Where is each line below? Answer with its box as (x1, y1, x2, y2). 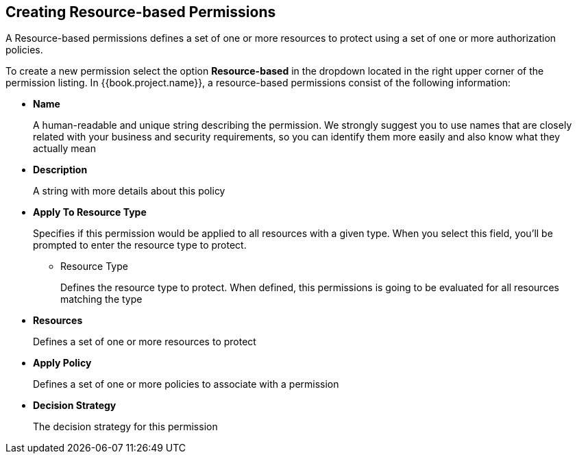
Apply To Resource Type (33, 206, 147, 219)
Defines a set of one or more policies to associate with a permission (33, 378, 339, 390)
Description (33, 164, 88, 176)
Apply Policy (33, 357, 92, 369)
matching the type (60, 293, 143, 306)
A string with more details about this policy (33, 185, 225, 197)
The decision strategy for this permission (33, 421, 218, 433)
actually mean (33, 142, 96, 155)
